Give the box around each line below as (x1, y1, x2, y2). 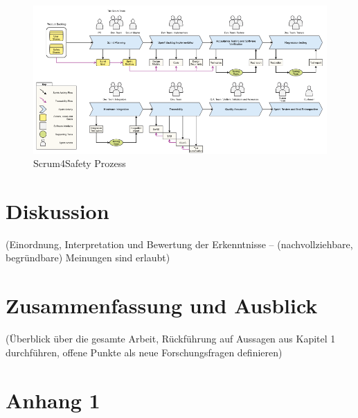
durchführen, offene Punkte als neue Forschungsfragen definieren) (6, 345, 283, 359)
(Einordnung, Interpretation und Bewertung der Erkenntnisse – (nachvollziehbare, (6, 236, 353, 251)
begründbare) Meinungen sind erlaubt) (6, 250, 170, 265)
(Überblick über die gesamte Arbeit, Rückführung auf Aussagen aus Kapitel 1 (6, 331, 336, 346)
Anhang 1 (6, 385, 100, 414)
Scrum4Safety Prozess (33, 156, 126, 171)
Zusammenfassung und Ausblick (6, 291, 318, 320)
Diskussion (6, 196, 109, 225)
